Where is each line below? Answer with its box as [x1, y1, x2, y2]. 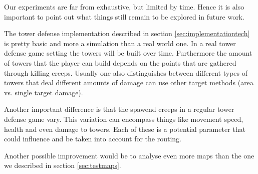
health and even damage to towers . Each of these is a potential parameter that [4, 123, 245, 134]
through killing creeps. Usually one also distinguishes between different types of [4, 67, 247, 78]
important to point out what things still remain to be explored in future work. [4, 11, 244, 22]
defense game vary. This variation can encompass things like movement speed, [4, 113, 243, 124]
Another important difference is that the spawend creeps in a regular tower [4, 104, 234, 114]
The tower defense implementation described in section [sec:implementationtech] [4, 28, 250, 39]
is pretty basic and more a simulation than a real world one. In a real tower [4, 38, 236, 48]
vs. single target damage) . [4, 87, 83, 97]
